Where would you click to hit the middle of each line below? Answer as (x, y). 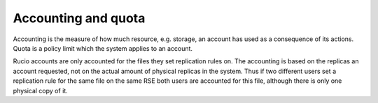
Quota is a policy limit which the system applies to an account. (103, 48)
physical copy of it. (40, 90)
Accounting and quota (79, 18)
